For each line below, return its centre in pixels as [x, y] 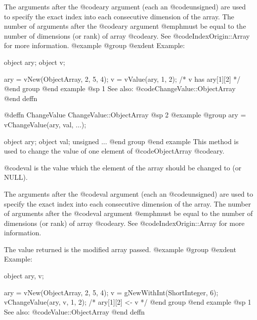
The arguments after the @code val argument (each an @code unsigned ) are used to [128, 193]
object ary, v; [24, 276]
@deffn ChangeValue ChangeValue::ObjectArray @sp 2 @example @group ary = [125, 115]
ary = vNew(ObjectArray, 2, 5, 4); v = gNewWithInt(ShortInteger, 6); [111, 292]
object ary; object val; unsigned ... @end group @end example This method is [121, 141]
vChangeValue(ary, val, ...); [45, 124]
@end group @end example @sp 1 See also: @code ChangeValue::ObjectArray [120, 88]
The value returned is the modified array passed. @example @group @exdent [120, 249]
